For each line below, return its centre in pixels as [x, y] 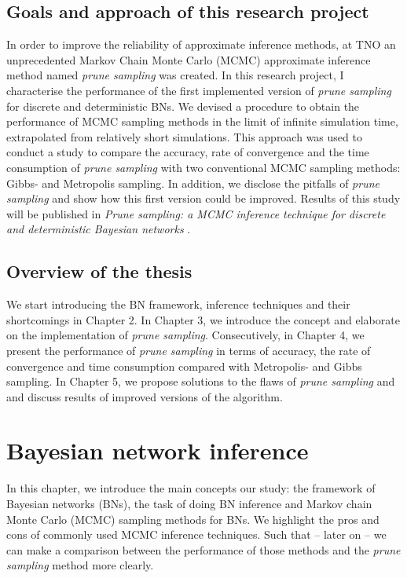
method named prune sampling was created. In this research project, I [175, 75]
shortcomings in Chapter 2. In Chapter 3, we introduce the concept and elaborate [203, 319]
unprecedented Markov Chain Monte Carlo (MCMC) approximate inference [189, 59]
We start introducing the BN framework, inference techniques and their [178, 304]
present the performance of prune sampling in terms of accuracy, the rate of [189, 350]
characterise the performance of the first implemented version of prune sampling [199, 90]
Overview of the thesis [99, 271]
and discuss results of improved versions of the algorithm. [145, 396]
